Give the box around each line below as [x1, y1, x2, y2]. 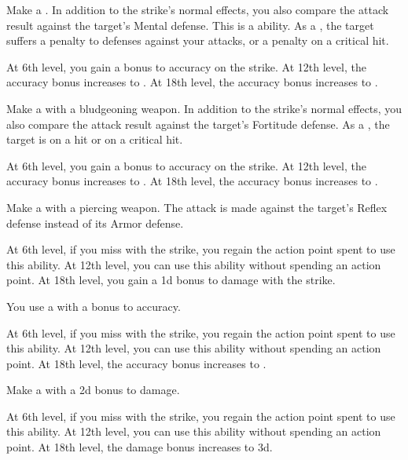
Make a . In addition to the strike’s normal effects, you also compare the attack [6, 2, 389, 17]
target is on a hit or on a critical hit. [6, 131, 183, 148]
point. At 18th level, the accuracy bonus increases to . [6, 355, 266, 371]
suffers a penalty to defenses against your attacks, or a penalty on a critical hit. [6, 32, 389, 49]
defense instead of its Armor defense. [6, 214, 184, 231]
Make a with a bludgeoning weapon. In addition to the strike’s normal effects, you [6, 100, 402, 116]
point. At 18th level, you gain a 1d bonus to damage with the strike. [6, 272, 336, 288]
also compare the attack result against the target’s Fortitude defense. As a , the [6, 115, 390, 132]
